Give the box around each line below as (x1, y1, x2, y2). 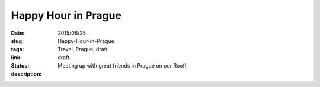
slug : (11, 37, 24, 44)
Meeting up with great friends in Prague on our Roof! (57, 62, 187, 69)
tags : (11, 46, 24, 53)
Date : (11, 29, 25, 36)
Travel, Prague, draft (57, 46, 108, 53)
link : (11, 53, 23, 61)
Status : (11, 62, 30, 69)
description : (11, 71, 42, 78)
